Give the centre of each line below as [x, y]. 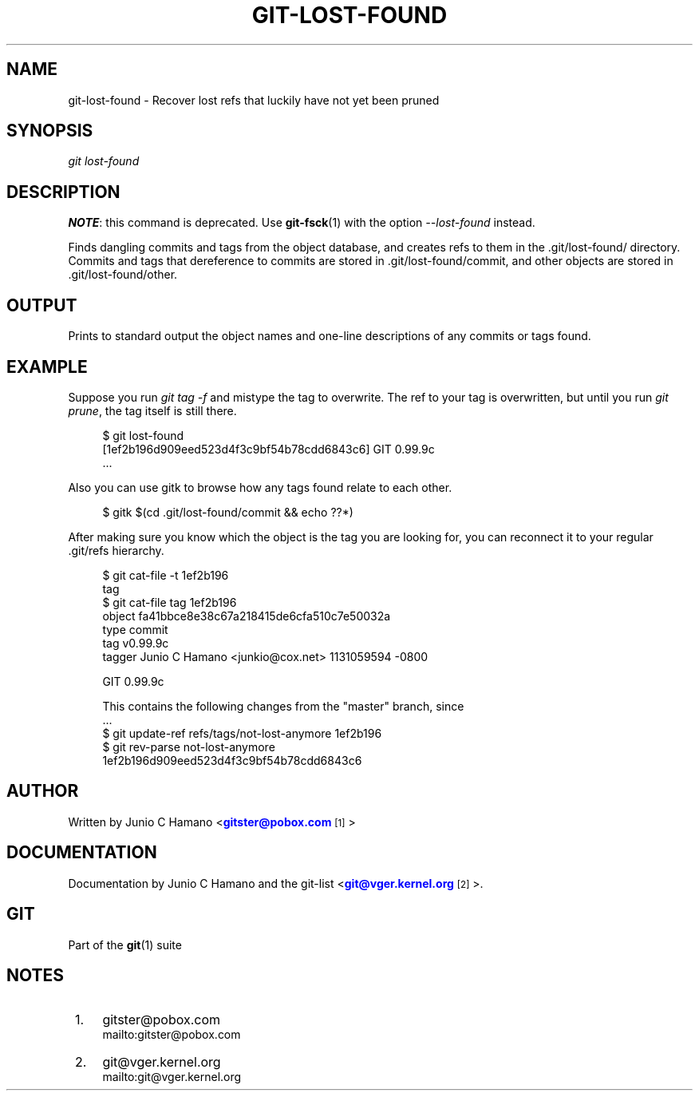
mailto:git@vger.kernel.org [172, 1077]
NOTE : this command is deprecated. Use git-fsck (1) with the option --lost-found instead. [302, 223]
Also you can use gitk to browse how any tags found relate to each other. [260, 487]
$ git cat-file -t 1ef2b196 [166, 575]
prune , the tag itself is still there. [152, 410]
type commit [135, 629]
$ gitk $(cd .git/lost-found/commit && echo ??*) [228, 512]
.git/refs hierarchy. [116, 550]
